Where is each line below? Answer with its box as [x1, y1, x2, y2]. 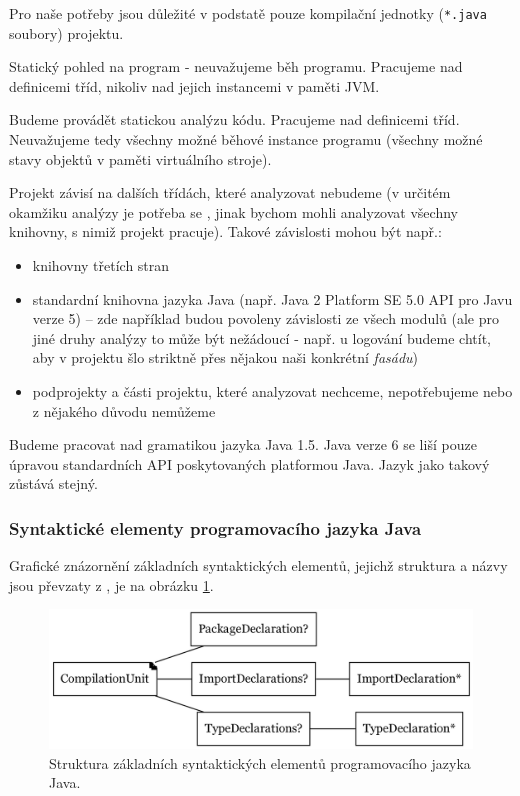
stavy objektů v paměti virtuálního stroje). [9, 148, 272, 169]
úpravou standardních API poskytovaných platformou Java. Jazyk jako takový [9, 453, 490, 474]
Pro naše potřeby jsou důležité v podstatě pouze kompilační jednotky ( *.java [9, 3, 487, 23]
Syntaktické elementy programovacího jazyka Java [9, 515, 422, 540]
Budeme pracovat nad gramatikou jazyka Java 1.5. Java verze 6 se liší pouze [9, 434, 477, 455]
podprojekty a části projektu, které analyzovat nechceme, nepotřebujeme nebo [32, 380, 513, 401]
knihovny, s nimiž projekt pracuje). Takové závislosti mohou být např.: [9, 221, 442, 242]
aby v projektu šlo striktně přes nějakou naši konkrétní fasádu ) [32, 347, 419, 368]
